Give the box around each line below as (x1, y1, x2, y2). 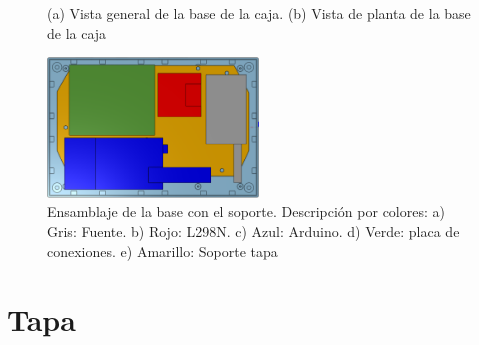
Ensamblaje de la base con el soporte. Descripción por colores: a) (47, 201, 445, 222)
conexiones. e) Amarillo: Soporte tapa (47, 240, 278, 261)
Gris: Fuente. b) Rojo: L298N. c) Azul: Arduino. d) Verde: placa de (47, 220, 460, 241)
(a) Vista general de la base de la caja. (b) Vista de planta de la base (47, 3, 471, 23)
